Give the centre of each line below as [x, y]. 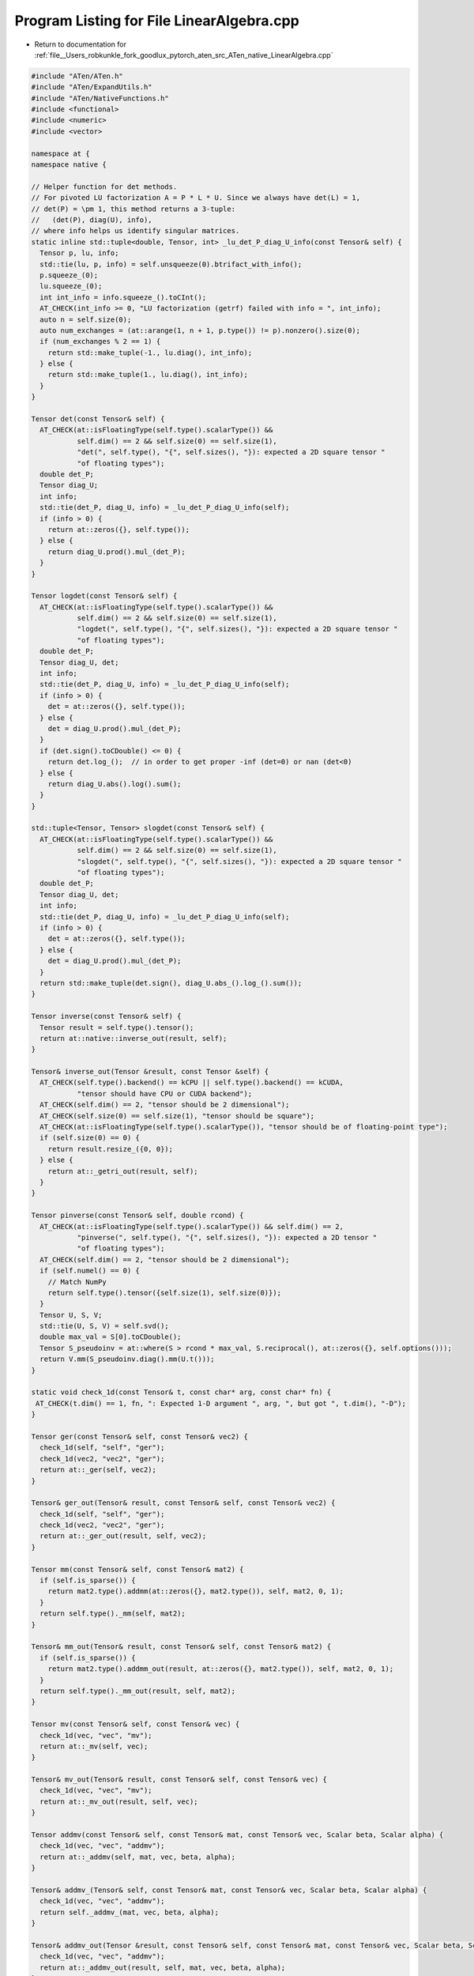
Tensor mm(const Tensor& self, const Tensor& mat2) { [137, 1569]
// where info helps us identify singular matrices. [135, 231]
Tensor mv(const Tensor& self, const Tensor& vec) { [135, 1724]
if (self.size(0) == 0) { [90, 1138]
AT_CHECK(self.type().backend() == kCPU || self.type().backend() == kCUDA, [192, 1082]
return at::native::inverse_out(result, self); [134, 1038]
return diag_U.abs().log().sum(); [115, 784]
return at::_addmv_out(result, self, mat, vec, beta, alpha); [163, 1967]
